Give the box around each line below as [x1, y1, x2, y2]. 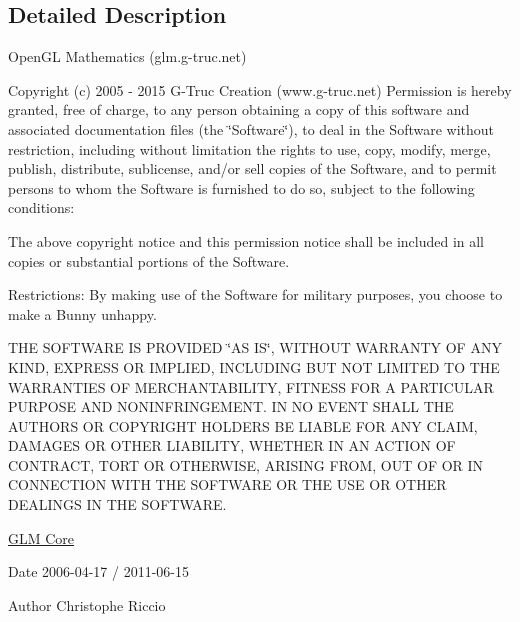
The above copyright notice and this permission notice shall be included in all [8, 230, 485, 251]
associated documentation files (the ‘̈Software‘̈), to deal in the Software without [8, 118, 495, 139]
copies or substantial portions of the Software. [8, 250, 290, 271]
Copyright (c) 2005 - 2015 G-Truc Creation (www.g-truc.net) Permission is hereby [8, 79, 512, 100]
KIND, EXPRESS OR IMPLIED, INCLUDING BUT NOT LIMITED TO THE [8, 356, 500, 377]
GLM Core [8, 527, 75, 548]
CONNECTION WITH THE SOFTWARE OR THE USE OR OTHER [8, 474, 447, 495]
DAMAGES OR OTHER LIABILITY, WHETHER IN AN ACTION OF [8, 435, 456, 456]
